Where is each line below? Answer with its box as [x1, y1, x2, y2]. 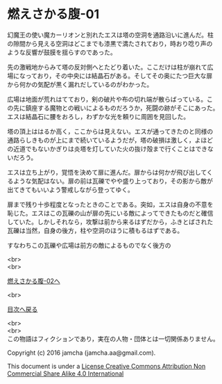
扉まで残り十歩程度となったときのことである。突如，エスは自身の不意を [7, 200, 214, 209]
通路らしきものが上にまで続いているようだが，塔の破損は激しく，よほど [7, 136, 214, 144]
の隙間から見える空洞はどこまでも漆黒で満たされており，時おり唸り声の [7, 39, 213, 47]
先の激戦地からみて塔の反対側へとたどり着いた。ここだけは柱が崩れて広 [7, 63, 214, 71]
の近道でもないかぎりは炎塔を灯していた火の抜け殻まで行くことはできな [7, 144, 214, 153]
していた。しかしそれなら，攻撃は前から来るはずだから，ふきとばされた [7, 217, 214, 226]
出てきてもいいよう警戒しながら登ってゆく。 [7, 185, 134, 193]
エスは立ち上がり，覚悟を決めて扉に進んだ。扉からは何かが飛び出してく [7, 168, 213, 176]
